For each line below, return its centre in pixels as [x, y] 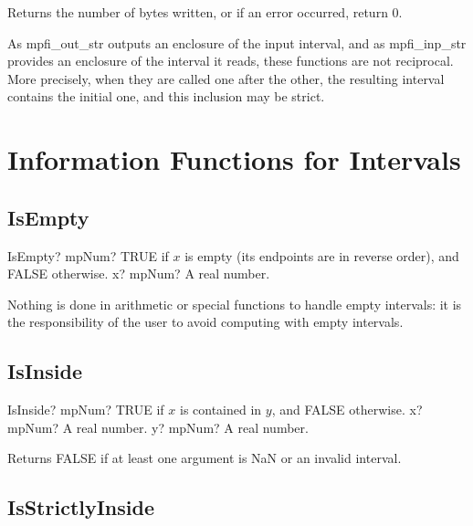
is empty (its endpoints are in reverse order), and [322, 255]
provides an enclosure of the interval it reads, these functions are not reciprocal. [231, 61]
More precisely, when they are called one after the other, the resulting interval [226, 78]
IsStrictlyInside [81, 507]
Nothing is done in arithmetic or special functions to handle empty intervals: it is [235, 304]
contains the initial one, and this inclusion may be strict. [166, 96]
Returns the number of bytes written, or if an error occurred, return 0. [205, 12]
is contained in [221, 410]
